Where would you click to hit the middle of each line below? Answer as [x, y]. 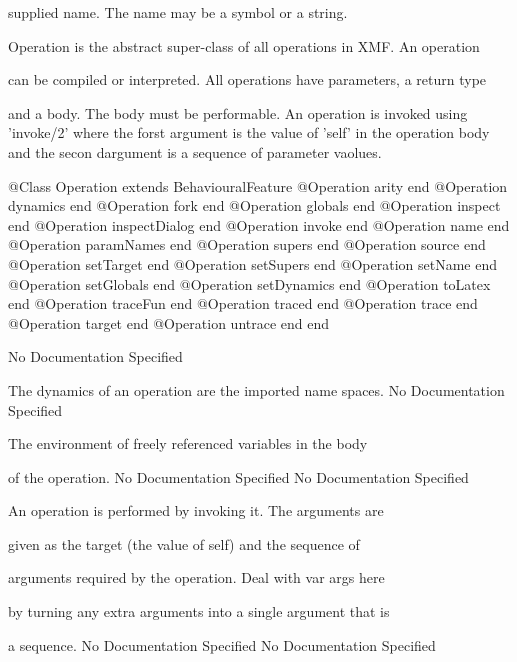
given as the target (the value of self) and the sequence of [184, 543]
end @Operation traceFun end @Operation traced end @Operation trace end [243, 303]
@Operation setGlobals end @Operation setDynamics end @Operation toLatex [249, 283]
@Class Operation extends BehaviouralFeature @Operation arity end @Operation [258, 185]
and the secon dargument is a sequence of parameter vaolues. [195, 151]
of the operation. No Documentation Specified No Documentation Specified [238, 476]
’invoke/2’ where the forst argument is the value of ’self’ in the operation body [249, 132]
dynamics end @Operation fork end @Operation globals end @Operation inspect [254, 205]
